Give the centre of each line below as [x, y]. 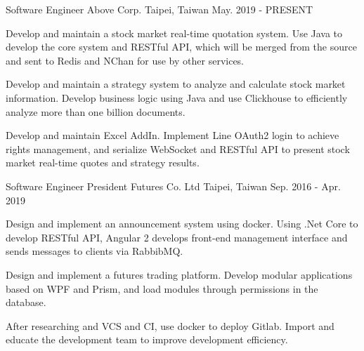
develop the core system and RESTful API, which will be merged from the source [181, 47]
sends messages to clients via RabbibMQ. [95, 251]
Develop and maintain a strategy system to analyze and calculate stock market [176, 84]
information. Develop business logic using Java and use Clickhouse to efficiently [177, 97]
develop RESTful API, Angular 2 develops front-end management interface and [177, 237]
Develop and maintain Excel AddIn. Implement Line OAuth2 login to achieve [173, 135]
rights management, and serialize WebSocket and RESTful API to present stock [178, 148]
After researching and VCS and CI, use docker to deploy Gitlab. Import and [170, 325]
